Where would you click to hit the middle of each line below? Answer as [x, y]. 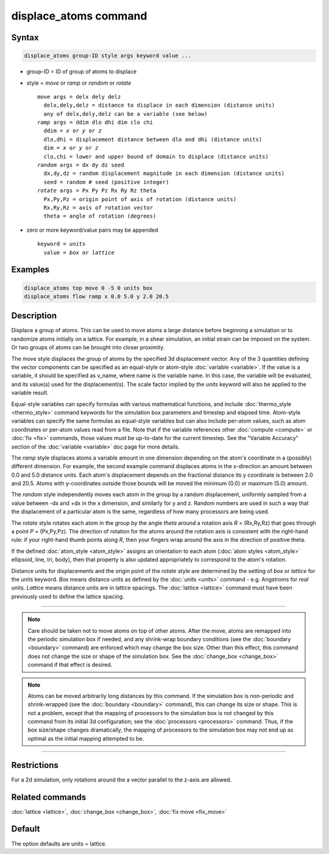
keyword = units [62, 244]
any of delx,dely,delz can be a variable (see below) [126, 114]
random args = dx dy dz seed [81, 165]
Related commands [49, 797]
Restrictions [35, 765]
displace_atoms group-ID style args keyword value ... [108, 56]
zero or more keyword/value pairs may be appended [92, 230]
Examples [30, 270]
